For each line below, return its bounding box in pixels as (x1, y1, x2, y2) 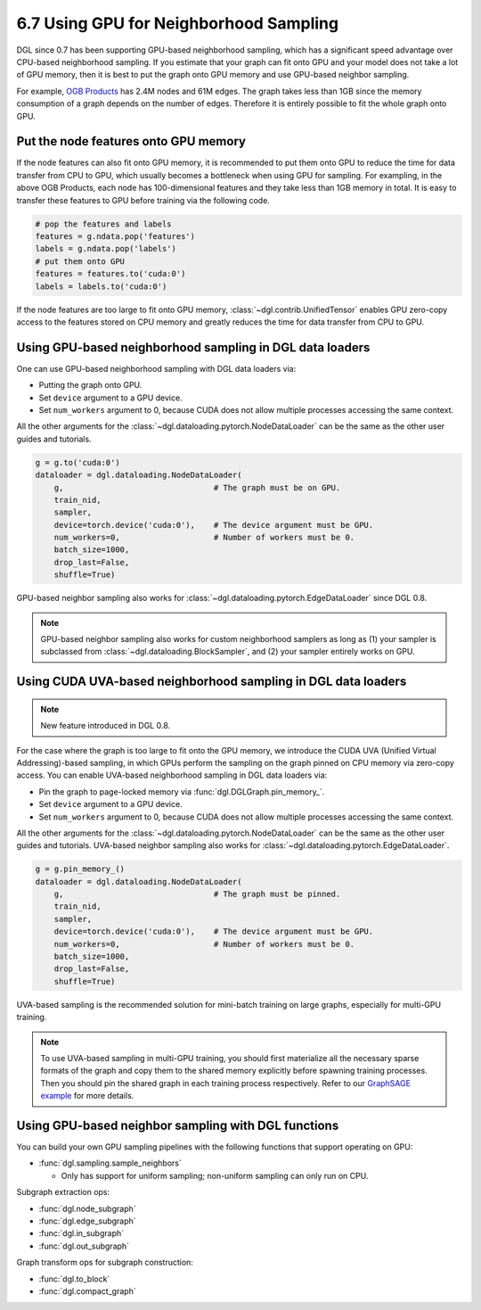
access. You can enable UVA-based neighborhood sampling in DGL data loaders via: (16, 770, 328, 780)
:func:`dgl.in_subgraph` (38, 1228, 125, 1239)
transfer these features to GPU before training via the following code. (16, 194, 271, 205)
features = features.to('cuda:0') (35, 268, 186, 279)
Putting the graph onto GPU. (38, 380, 143, 391)
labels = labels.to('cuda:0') (35, 281, 167, 292)
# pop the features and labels (35, 218, 173, 229)
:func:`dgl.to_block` (38, 1273, 110, 1284)
